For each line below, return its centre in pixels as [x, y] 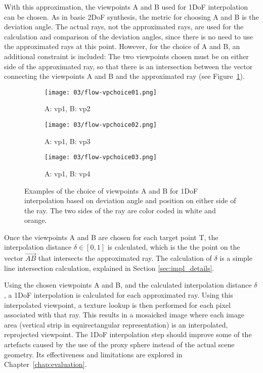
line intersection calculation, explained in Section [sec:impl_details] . [109, 268]
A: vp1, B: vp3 [68, 141]
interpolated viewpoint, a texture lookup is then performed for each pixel [117, 305]
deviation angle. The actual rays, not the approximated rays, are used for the [124, 27]
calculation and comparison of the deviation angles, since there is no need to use [128, 36]
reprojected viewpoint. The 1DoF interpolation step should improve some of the [128, 334]
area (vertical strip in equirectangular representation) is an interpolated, [116, 324]
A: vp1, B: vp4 [68, 173]
